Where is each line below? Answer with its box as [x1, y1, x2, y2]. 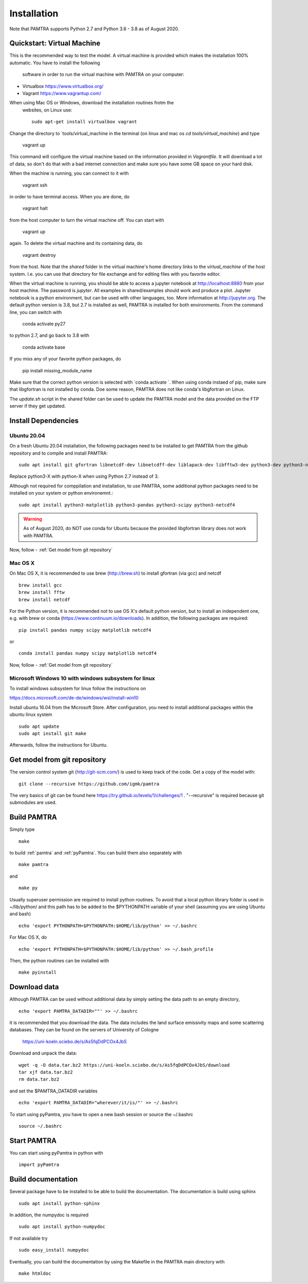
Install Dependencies [9, 416, 79, 425]
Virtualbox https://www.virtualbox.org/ [22, 83, 104, 89]
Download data [9, 983, 59, 991]
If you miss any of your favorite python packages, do [9, 356, 122, 362]
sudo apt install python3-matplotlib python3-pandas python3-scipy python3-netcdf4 [18, 502, 236, 508]
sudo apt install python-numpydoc [18, 1224, 105, 1230]
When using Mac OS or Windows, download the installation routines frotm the [9, 100, 174, 106]
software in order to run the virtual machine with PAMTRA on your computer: [22, 71, 185, 78]
